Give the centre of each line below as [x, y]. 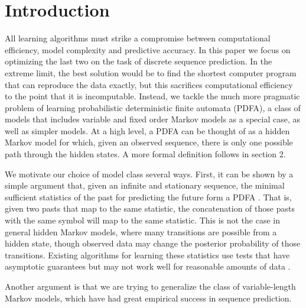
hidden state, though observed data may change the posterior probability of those [153, 243]
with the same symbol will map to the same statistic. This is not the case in [143, 220]
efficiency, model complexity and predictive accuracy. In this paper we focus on [148, 49]
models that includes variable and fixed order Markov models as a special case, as [152, 119]
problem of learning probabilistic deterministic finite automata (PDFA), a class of [153, 107]
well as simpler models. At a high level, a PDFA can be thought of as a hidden [147, 130]
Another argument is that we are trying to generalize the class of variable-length [150, 286]
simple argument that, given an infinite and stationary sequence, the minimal [145, 185]
